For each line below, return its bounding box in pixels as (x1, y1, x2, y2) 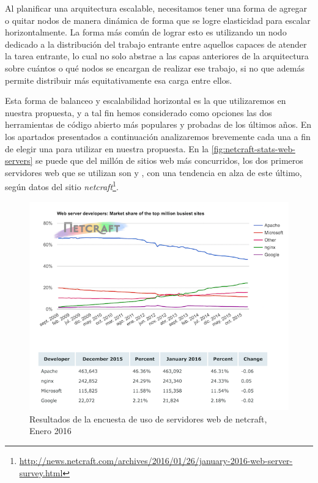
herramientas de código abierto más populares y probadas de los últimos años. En (5, 118, 312, 131)
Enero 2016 (29, 424, 72, 437)
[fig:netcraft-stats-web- (211, 142, 295, 155)
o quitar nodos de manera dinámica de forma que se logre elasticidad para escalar (5, 13, 311, 26)
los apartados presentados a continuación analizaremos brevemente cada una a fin (5, 130, 311, 142)
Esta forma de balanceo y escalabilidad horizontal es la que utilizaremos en (5, 94, 286, 107)
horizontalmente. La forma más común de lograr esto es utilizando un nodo (5, 26, 287, 39)
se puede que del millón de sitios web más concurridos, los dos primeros (35, 154, 303, 167)
